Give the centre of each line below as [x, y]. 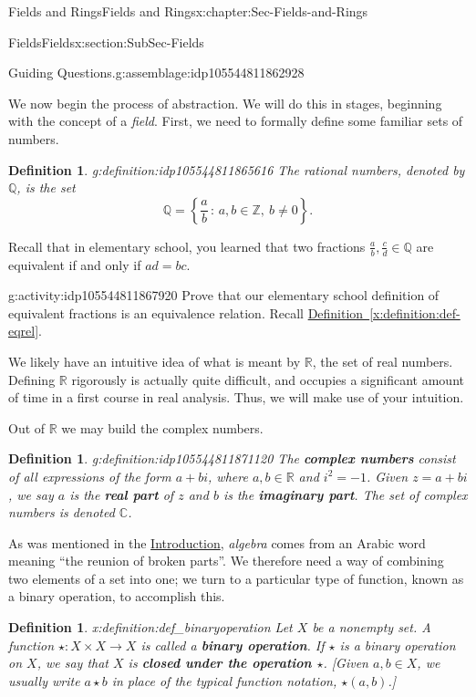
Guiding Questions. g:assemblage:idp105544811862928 [156, 73]
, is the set [46, 187]
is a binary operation [398, 645]
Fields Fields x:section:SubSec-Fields [106, 42]
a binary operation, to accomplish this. [117, 596]
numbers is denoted [62, 512]
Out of [27, 427]
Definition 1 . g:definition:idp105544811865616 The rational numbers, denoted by [237, 169]
